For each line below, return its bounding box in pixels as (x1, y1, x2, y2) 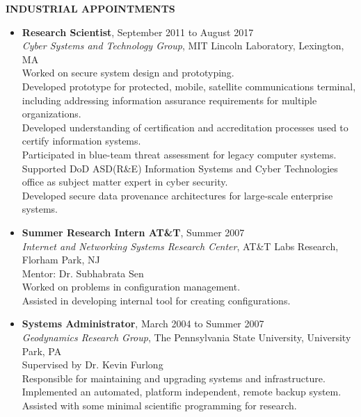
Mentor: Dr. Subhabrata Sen (22, 265, 144, 280)
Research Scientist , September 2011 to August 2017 (22, 24, 254, 39)
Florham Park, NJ (22, 252, 100, 267)
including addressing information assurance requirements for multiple (22, 92, 317, 107)
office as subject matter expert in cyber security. (22, 174, 228, 189)
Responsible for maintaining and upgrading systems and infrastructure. (22, 370, 326, 385)
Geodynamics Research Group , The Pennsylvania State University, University (22, 330, 351, 345)
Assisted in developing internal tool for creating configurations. (22, 293, 291, 307)
